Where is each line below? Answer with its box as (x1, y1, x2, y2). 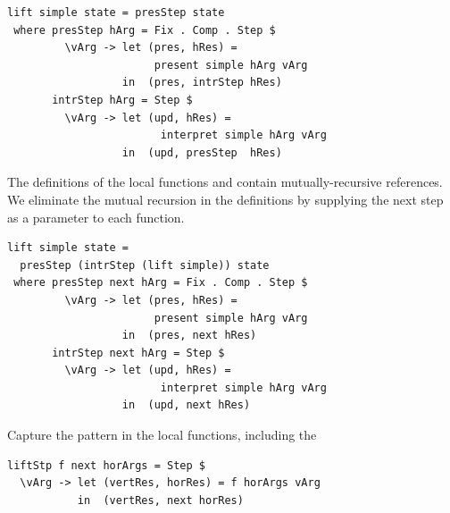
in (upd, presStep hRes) (121, 146, 282, 159)
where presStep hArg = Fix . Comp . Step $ (13, 23, 276, 37)
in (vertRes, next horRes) (77, 493, 244, 507)
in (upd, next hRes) (121, 399, 251, 412)
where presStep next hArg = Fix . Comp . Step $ (13, 276, 308, 290)
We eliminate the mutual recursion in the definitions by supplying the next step (7, 189, 444, 208)
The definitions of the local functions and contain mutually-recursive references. (7, 172, 443, 191)
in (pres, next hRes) (121, 329, 257, 342)
